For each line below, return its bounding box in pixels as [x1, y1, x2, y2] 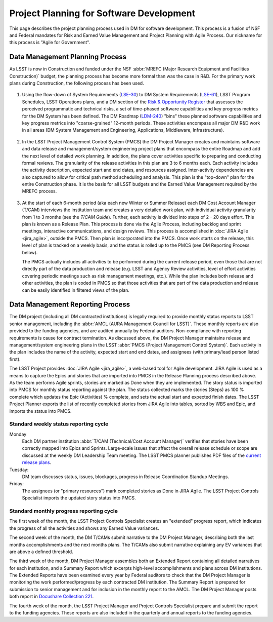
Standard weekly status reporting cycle [9, 420, 109, 427]
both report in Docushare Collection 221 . [9, 593, 94, 600]
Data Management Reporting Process [9, 300, 130, 309]
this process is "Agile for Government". [9, 40, 90, 46]
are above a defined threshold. [9, 549, 73, 555]
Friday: [9, 481, 24, 487]
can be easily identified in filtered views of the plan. [22, 287, 130, 293]
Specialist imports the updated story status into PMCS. [22, 495, 136, 501]
